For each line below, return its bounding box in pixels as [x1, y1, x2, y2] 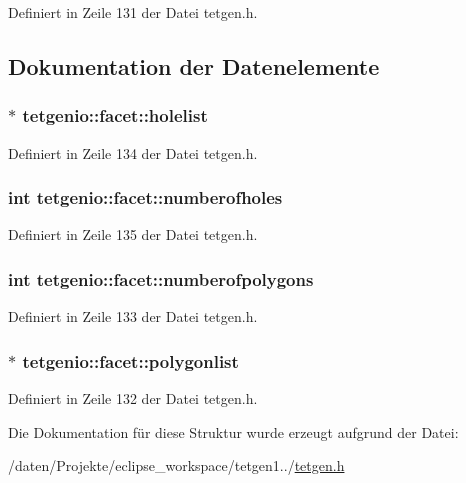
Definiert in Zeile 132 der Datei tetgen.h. [8, 388, 258, 409]
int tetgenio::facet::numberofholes [8, 185, 283, 210]
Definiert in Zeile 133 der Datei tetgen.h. [8, 306, 258, 327]
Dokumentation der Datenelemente [8, 50, 380, 81]
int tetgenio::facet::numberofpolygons [8, 266, 314, 291]
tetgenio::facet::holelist [22, 103, 208, 128]
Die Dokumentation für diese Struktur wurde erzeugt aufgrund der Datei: [8, 421, 459, 442]
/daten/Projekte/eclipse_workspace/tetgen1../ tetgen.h [8, 455, 345, 476]
